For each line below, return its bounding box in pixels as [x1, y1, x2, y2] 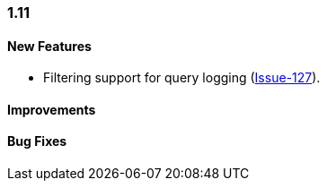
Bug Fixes [7, 133, 67, 150]
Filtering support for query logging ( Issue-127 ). [43, 70, 321, 86]
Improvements [7, 101, 96, 117]
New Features [7, 38, 92, 54]
